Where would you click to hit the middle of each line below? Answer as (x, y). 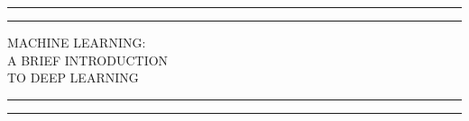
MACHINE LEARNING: (77, 42)
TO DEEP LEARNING (73, 78)
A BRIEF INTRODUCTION (88, 60)
